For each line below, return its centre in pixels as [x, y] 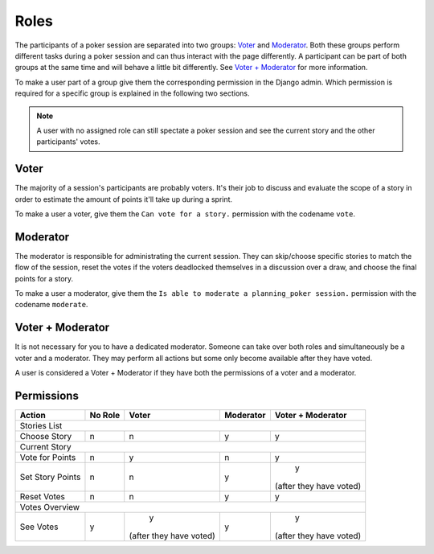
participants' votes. [68, 142]
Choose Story [46, 437]
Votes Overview [50, 507]
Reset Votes [43, 497]
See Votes [39, 527]
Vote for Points [48, 458]
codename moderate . [51, 305]
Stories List [41, 426]
